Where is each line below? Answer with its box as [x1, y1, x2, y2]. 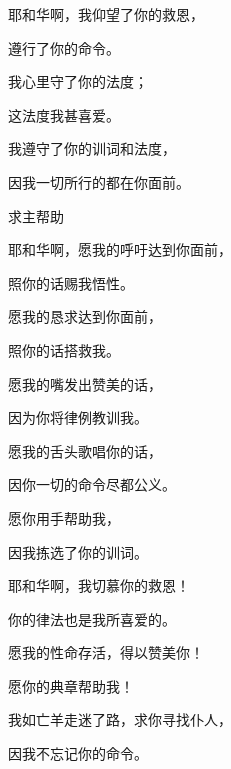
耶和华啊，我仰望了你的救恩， [8, 4, 204, 24]
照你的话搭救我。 [8, 339, 120, 360]
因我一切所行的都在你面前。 [8, 171, 190, 192]
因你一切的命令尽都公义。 [8, 474, 176, 495]
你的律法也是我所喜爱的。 [8, 608, 176, 629]
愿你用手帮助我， [8, 507, 120, 528]
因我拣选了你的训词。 [8, 541, 148, 562]
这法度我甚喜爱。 [8, 104, 120, 125]
